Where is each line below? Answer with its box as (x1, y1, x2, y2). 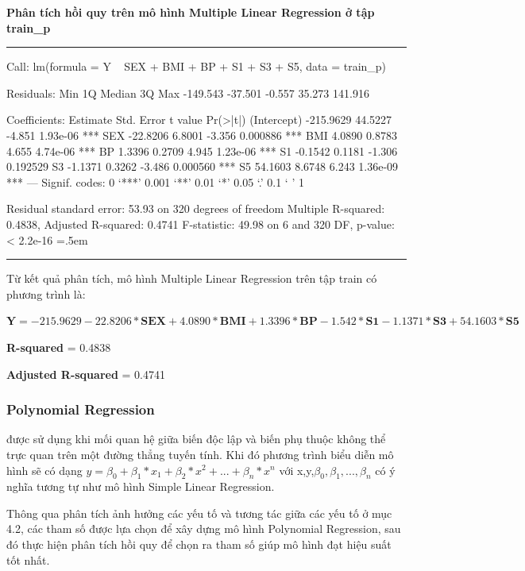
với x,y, (279, 461, 315, 478)
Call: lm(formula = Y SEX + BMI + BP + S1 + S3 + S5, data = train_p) (6, 58, 387, 75)
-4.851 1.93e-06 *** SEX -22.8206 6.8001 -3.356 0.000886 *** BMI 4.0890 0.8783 (6, 126, 397, 143)
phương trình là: (6, 285, 86, 302)
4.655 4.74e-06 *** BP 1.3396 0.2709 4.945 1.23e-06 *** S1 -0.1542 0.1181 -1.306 (6, 142, 398, 159)
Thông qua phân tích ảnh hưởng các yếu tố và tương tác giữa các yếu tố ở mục (6, 504, 392, 521)
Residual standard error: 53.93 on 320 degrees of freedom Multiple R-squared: (6, 200, 385, 217)
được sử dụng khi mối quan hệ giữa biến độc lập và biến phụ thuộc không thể (6, 430, 386, 447)
